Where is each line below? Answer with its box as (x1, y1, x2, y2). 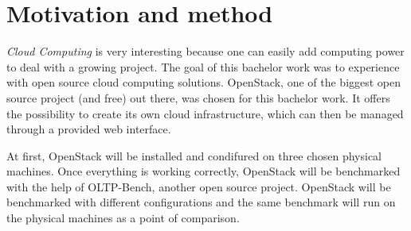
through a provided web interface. (6, 121, 171, 137)
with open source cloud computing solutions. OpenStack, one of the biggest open (6, 74, 401, 90)
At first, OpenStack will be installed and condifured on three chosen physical (6, 147, 382, 164)
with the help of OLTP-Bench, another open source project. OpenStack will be (6, 178, 391, 194)
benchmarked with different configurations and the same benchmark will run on (6, 194, 396, 210)
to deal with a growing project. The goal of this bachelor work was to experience (6, 58, 400, 75)
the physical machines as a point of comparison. (6, 210, 240, 226)
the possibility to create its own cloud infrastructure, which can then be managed (6, 105, 404, 121)
